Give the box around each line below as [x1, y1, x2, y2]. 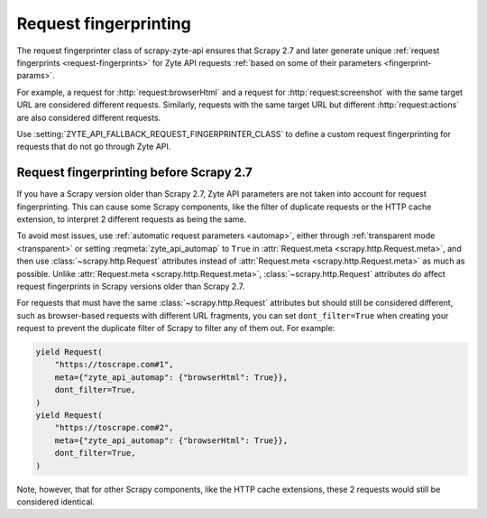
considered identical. [16, 496, 95, 507]
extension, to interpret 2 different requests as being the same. [16, 213, 247, 225]
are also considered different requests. [16, 112, 161, 123]
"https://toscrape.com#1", [54, 359, 175, 370]
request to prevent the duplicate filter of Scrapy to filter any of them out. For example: [16, 323, 335, 334]
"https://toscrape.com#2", [54, 422, 175, 433]
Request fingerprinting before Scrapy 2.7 [16, 165, 253, 180]
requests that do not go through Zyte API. [16, 141, 171, 153]
